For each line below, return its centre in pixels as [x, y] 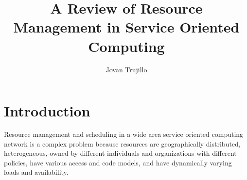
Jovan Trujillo [126, 69]
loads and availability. [36, 172]
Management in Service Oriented [126, 27]
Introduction [47, 111]
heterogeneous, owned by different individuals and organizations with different [120, 153]
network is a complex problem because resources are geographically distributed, [122, 143]
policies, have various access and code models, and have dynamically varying [118, 162]
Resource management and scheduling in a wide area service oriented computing [124, 134]
